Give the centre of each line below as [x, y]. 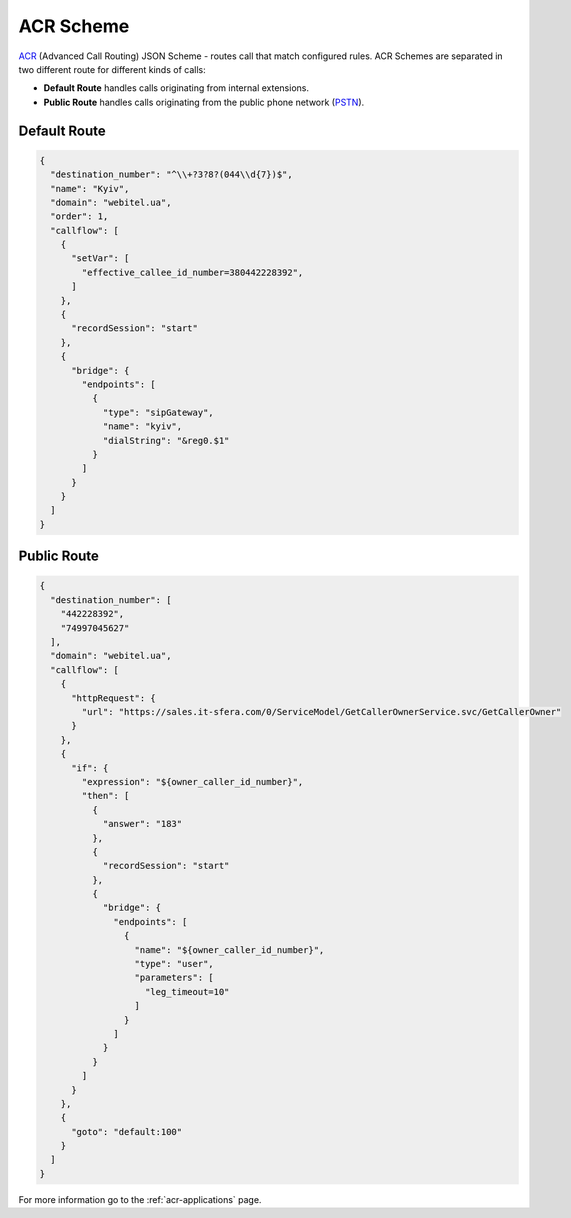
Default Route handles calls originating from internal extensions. [176, 88]
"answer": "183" [142, 824]
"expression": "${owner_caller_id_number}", [192, 781]
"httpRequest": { [114, 698]
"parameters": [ [174, 978]
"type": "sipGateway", [158, 412]
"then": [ [105, 796]
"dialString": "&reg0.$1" [166, 440]
